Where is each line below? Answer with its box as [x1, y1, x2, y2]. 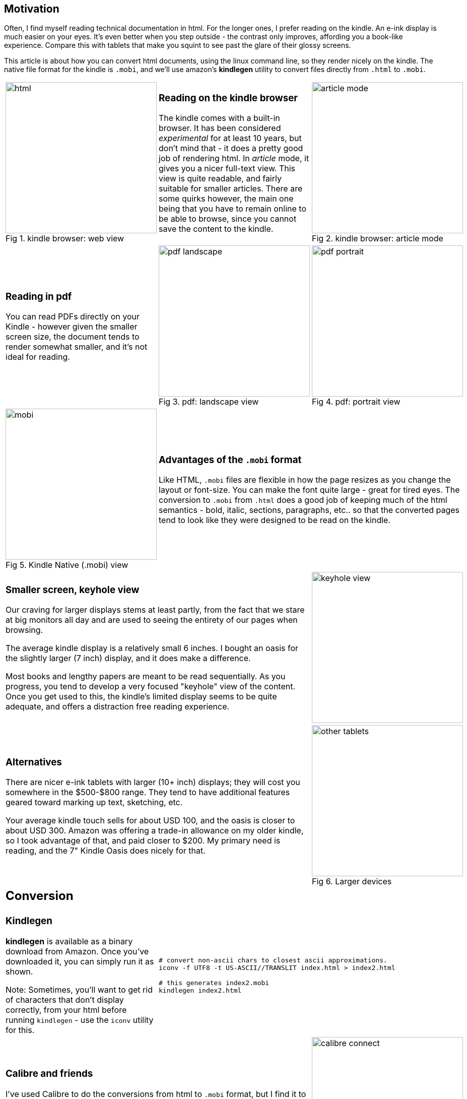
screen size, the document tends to [6, 332, 140, 342]
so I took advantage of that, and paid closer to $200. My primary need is [6, 835, 281, 846]
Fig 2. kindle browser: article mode [312, 233, 443, 244]
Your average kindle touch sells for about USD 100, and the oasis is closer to [6, 815, 295, 826]
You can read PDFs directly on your [6, 311, 140, 322]
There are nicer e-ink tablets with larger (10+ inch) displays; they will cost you [6, 777, 300, 788]
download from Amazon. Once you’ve [6, 946, 149, 957]
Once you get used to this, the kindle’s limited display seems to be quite [6, 691, 277, 702]
